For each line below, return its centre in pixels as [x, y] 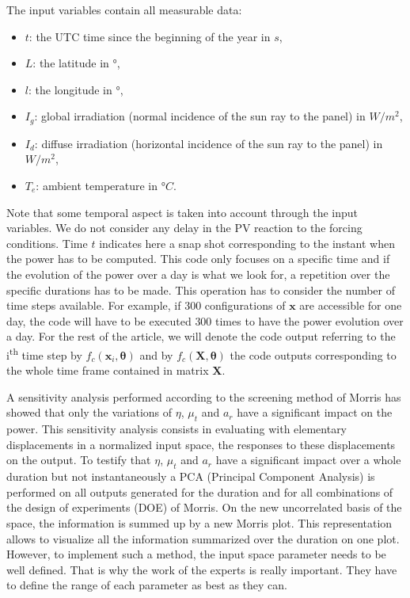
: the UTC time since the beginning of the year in [150, 36]
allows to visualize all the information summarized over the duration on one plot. [203, 538]
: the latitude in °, [76, 63]
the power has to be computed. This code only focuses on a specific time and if [198, 259]
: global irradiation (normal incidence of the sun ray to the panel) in [200, 116]
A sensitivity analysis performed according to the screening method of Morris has [204, 396]
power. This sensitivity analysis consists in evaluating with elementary [177, 429]
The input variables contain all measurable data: [124, 10]
